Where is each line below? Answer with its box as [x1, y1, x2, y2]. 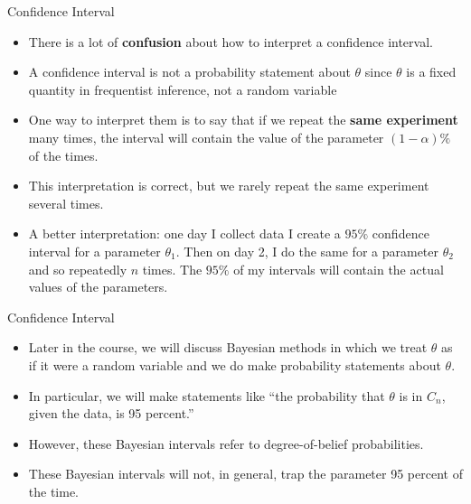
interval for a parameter [28, 241, 161, 260]
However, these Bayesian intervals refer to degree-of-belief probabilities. [28, 434, 424, 453]
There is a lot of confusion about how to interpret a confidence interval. [28, 32, 433, 51]
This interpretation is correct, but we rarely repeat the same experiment [28, 176, 429, 195]
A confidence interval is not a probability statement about [28, 62, 351, 81]
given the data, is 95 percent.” [28, 404, 194, 423]
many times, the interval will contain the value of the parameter [28, 127, 384, 146]
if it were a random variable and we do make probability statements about [28, 355, 441, 374]
